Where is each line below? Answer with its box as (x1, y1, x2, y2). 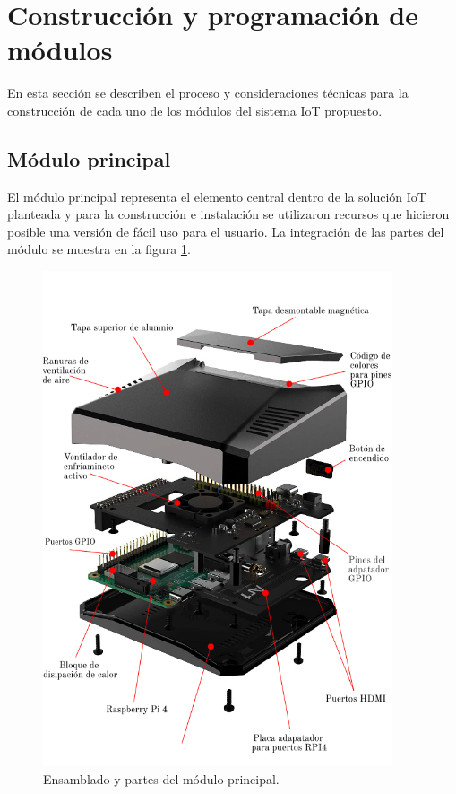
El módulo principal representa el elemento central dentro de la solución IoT (7, 187, 426, 205)
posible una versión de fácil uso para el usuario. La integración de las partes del (7, 222, 444, 240)
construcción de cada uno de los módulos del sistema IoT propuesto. (7, 100, 383, 119)
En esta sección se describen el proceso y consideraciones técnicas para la (7, 83, 409, 102)
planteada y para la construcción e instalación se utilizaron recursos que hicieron (7, 205, 450, 223)
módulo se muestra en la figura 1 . (7, 240, 191, 258)
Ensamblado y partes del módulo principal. (43, 769, 280, 788)
